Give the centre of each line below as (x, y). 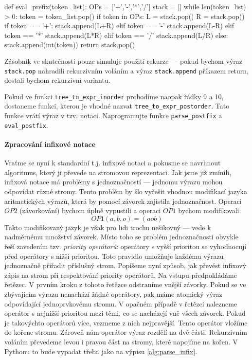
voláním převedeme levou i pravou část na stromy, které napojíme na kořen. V (121, 341)
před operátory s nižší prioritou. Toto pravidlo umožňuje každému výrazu (114, 256)
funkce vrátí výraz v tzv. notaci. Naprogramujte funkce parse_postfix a (113, 116)
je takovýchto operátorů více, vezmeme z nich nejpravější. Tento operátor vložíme (126, 322)
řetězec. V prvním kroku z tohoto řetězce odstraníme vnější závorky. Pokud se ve (125, 284)
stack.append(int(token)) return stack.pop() (70, 45)
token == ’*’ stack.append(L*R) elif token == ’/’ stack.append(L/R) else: (116, 35)
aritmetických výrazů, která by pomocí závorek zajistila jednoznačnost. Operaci (123, 201)
